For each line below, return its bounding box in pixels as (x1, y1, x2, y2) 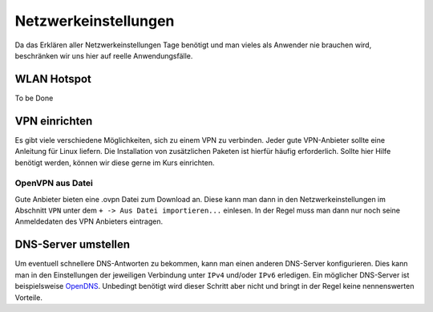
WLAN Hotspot (14, 72, 91, 86)
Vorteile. (14, 293, 43, 302)
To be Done (14, 93, 54, 103)
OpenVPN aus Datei (14, 177, 94, 188)
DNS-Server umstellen (14, 237, 131, 252)
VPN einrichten (14, 114, 93, 128)
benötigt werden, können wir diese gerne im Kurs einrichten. (14, 157, 216, 168)
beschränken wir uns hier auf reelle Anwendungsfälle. (14, 51, 193, 60)
